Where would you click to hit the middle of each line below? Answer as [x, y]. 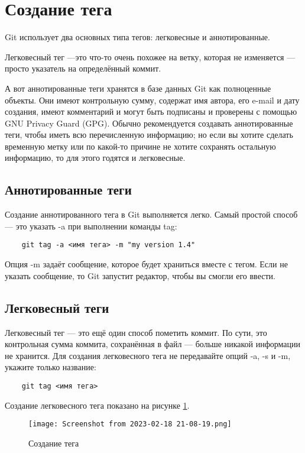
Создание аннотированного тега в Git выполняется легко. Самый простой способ [151, 214]
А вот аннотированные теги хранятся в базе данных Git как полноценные [138, 88]
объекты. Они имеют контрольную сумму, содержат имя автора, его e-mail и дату [152, 100]
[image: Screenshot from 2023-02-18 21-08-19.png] [130, 424]
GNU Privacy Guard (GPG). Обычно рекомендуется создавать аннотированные [149, 123]
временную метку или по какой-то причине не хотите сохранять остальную [140, 146]
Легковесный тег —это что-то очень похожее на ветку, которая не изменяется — [150, 56]
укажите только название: [51, 367]
